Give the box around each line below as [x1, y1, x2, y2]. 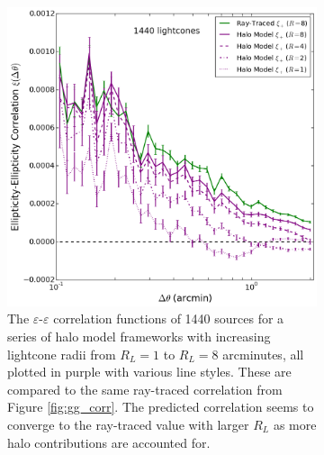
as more [273, 414, 317, 433]
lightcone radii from [7, 344, 116, 363]
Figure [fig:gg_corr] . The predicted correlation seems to [7, 397, 314, 416]
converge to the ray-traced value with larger [7, 414, 249, 433]
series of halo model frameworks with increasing [7, 327, 271, 345]
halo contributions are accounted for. [7, 432, 211, 451]
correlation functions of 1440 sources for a [53, 309, 284, 328]
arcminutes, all [222, 344, 304, 363]
